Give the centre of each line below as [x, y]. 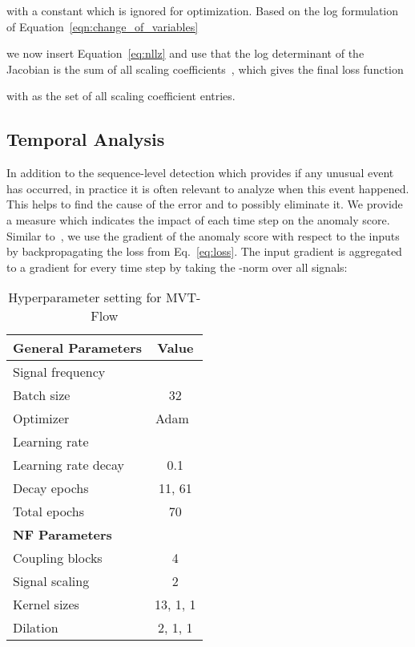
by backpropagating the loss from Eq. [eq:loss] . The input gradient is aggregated [204, 251]
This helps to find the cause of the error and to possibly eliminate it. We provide [205, 204]
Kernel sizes [46, 605]
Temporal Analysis [86, 139]
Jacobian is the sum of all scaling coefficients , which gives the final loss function [205, 69]
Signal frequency [59, 372]
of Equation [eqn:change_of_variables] [103, 26]
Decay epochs [51, 488]
